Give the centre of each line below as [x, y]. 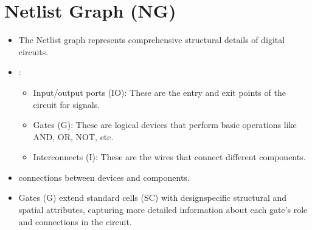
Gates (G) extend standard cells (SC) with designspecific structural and [153, 198]
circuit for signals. [67, 104]
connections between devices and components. [104, 177]
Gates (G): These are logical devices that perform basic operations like [165, 125]
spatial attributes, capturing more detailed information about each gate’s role [163, 210]
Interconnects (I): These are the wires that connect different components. [169, 157]
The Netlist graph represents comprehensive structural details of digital [152, 40]
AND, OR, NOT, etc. [73, 136]
